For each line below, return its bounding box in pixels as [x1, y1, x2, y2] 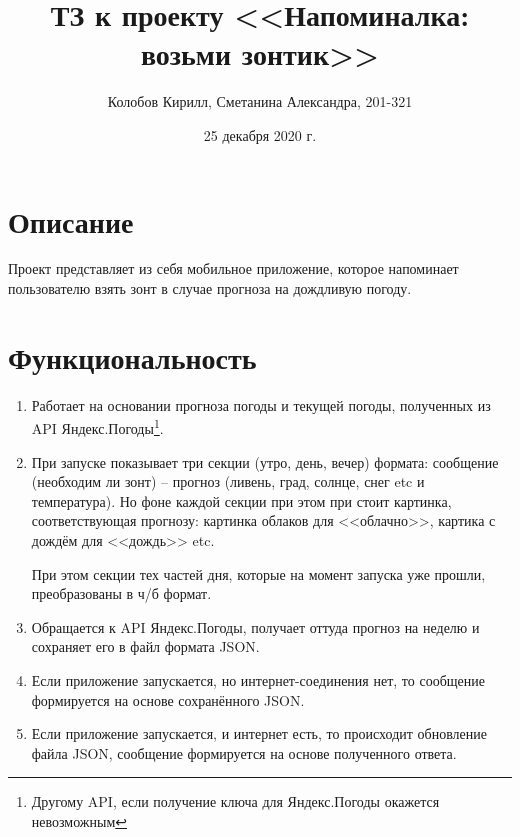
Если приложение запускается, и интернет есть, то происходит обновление [31, 723, 487, 744]
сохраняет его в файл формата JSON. [31, 636, 260, 657]
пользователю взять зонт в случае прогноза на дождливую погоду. [8, 278, 412, 299]
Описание [8, 200, 134, 241]
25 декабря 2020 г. [203, 124, 317, 145]
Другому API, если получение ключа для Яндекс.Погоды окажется [31, 791, 440, 812]
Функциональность [8, 336, 257, 377]
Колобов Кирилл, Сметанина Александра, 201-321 [107, 91, 413, 112]
